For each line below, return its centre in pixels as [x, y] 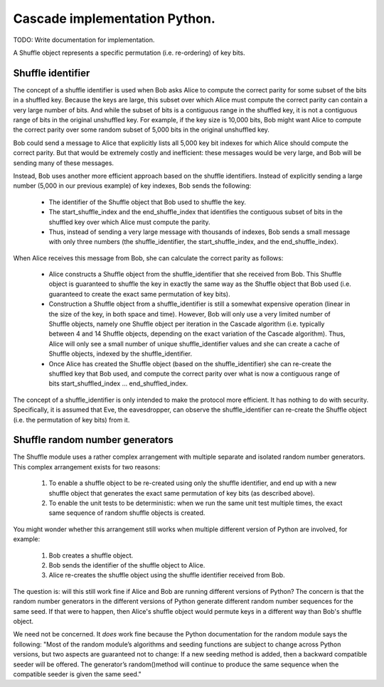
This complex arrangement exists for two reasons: [87, 467]
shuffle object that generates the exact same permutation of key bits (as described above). [182, 493]
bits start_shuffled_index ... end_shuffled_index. [118, 383]
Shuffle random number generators [93, 440]
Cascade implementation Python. [114, 18]
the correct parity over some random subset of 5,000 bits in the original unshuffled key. [142, 130]
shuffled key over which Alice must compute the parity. [129, 222]
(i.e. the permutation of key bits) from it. [71, 420]
